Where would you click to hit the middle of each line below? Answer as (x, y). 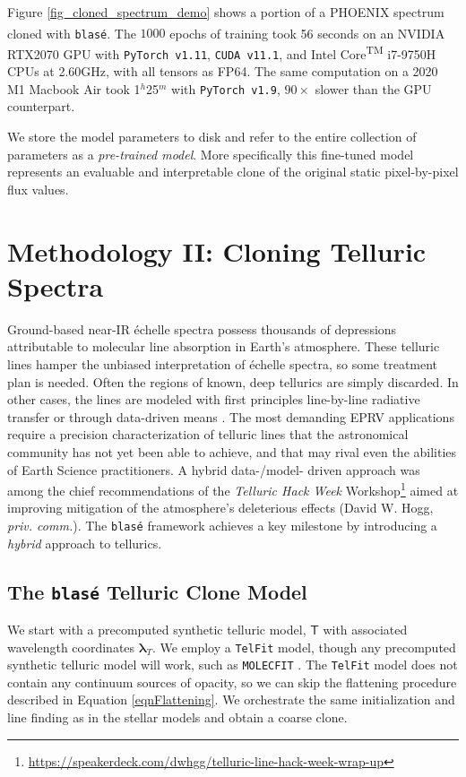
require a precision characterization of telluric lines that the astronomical (208, 434)
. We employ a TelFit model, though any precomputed (304, 647)
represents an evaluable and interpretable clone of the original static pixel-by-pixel (233, 172)
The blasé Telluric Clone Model (157, 591)
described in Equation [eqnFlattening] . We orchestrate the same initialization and (231, 699)
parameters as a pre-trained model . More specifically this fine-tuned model (211, 154)
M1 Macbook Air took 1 (74, 88)
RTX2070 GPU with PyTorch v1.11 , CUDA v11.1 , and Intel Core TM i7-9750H (222, 52)
